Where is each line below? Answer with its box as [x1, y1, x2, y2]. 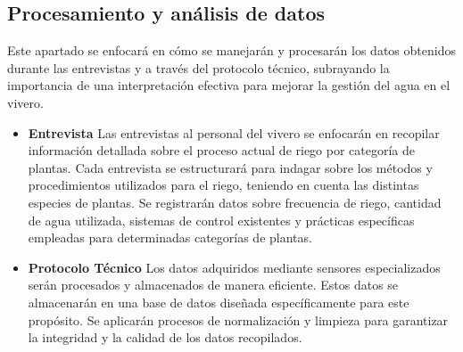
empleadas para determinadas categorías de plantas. [28, 228, 312, 247]
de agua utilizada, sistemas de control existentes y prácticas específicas [28, 210, 415, 229]
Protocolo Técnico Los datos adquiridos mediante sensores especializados [28, 258, 441, 276]
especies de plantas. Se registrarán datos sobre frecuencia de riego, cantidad [28, 192, 442, 211]
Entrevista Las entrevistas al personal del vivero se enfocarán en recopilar [28, 123, 440, 142]
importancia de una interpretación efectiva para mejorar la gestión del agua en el [7, 76, 451, 94]
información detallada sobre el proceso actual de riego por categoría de [28, 141, 416, 160]
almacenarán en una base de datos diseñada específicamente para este [28, 292, 409, 311]
